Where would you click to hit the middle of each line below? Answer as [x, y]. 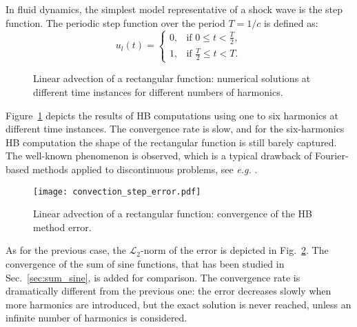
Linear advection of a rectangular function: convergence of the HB [173, 214]
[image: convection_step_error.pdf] [117, 191]
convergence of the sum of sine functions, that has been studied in [145, 264]
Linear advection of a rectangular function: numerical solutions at [172, 78]
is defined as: [291, 22]
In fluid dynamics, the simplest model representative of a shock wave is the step [174, 9]
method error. [62, 227]
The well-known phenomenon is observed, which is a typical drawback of [159, 156]
